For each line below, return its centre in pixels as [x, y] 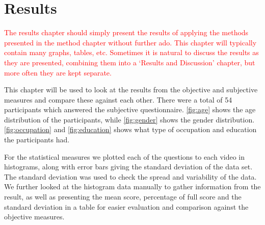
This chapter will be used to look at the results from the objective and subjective [131, 90]
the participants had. [37, 140]
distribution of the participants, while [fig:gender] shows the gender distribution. [129, 119]
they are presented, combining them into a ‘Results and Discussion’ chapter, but [130, 62]
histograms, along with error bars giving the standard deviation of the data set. [128, 167]
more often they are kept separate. [58, 72]
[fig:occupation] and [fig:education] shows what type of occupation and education [130, 129]
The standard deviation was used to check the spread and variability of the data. [130, 176]
